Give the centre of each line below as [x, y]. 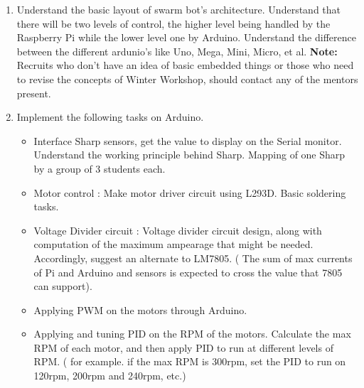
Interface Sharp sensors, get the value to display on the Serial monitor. [188, 140]
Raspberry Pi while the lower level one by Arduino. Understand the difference [186, 37]
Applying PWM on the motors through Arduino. [140, 309]
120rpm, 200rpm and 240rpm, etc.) [110, 376]
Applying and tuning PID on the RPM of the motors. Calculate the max [192, 334]
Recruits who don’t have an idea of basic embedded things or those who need [185, 65]
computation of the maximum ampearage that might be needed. [173, 244]
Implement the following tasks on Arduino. [110, 117]
